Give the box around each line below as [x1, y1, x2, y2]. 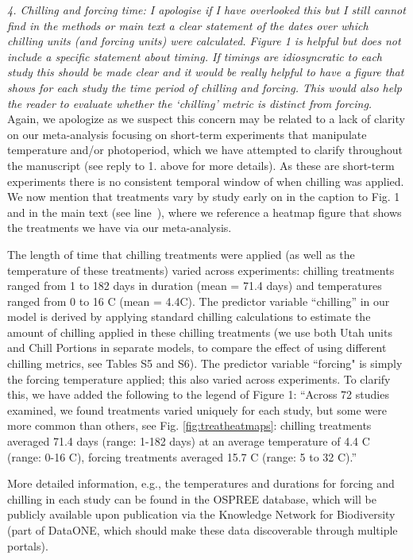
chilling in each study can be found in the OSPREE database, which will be [7, 490, 376, 507]
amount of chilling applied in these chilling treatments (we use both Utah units [7, 323, 392, 340]
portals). [7, 537, 48, 554]
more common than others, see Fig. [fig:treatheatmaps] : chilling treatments [7, 417, 372, 434]
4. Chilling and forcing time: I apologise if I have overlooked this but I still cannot [7, 2, 406, 17]
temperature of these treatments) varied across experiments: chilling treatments [7, 261, 395, 278]
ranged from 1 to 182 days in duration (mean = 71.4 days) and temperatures [7, 277, 382, 294]
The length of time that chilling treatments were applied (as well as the [7, 245, 355, 262]
